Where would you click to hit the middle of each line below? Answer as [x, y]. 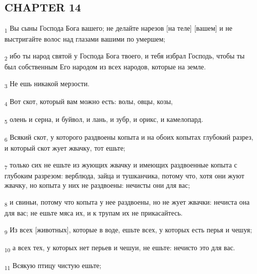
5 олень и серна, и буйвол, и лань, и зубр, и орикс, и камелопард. [104, 119]
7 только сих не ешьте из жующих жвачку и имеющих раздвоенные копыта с [121, 165]
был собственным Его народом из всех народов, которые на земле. [105, 67]
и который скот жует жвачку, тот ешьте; [65, 148]
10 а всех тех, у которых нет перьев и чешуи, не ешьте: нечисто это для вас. [120, 248]
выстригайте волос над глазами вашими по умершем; [85, 39]
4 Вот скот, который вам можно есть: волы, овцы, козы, [89, 102]
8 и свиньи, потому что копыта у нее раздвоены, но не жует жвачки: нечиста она [127, 202]
